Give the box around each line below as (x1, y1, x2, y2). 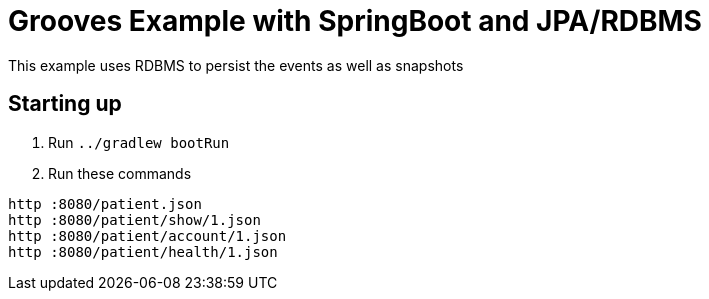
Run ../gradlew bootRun (48, 133, 230, 151)
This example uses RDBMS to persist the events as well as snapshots (8, 56, 464, 74)
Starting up (8, 91, 122, 117)
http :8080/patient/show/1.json (8, 211, 261, 228)
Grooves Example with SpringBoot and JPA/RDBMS (8, 4, 702, 38)
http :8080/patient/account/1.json (8, 227, 287, 244)
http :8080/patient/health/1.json (8, 243, 278, 260)
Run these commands (48, 164, 192, 182)
